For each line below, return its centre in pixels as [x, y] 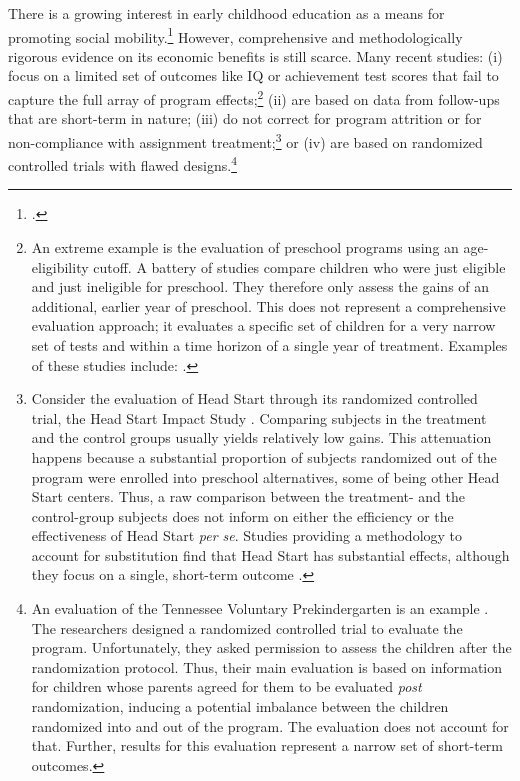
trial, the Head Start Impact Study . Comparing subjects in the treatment [259, 417]
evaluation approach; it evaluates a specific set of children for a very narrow [263, 325]
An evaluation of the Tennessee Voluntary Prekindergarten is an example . [260, 608]
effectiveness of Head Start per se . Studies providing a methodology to [247, 535]
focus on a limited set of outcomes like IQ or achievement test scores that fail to [253, 75]
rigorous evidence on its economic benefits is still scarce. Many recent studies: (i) [255, 55]
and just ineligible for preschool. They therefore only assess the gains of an [260, 286]
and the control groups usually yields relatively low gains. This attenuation [261, 437]
